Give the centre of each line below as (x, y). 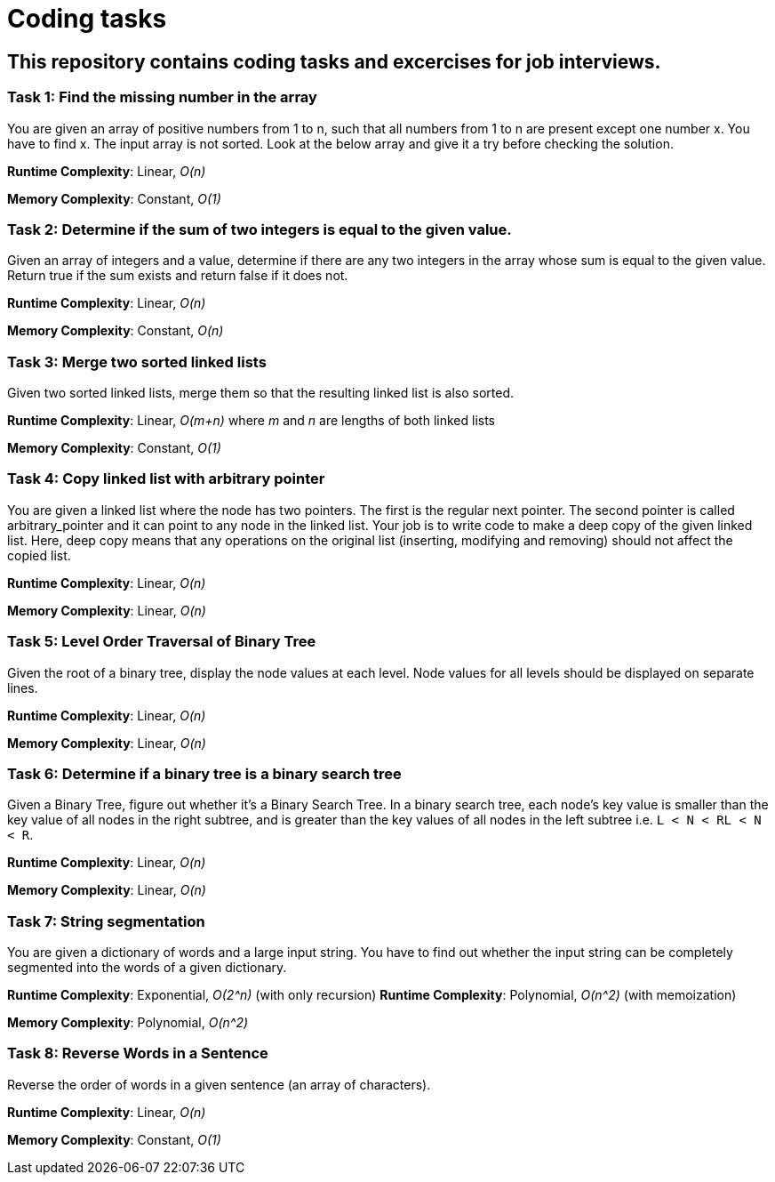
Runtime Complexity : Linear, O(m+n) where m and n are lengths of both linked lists (251, 421)
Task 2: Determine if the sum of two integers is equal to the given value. (260, 229)
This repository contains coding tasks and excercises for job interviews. (334, 61)
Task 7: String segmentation (106, 921)
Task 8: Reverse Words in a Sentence (138, 1053)
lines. (23, 687)
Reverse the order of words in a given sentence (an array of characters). (219, 1084)
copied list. (39, 555)
